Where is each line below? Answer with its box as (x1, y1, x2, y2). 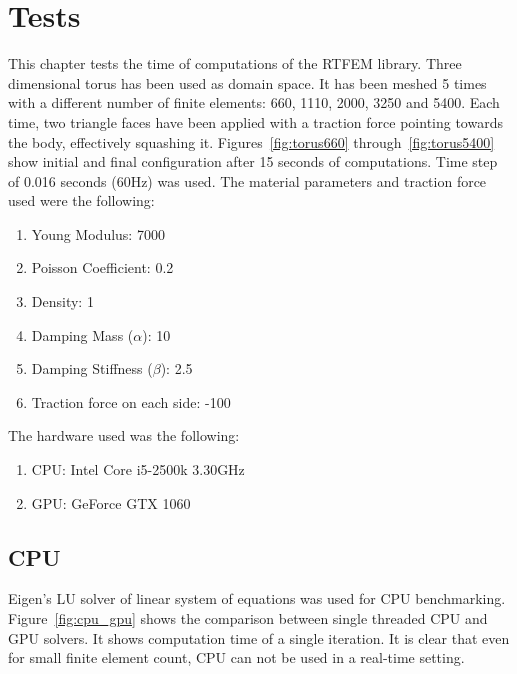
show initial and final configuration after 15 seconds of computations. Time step (8, 151, 498, 172)
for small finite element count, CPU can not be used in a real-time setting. (8, 647, 465, 668)
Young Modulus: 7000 (31, 223, 165, 244)
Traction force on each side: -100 (31, 391, 231, 412)
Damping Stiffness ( (31, 358, 153, 379)
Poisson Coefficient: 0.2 (31, 257, 174, 278)
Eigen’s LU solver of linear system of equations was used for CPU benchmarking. (8, 588, 506, 609)
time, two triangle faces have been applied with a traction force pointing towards (8, 111, 503, 132)
